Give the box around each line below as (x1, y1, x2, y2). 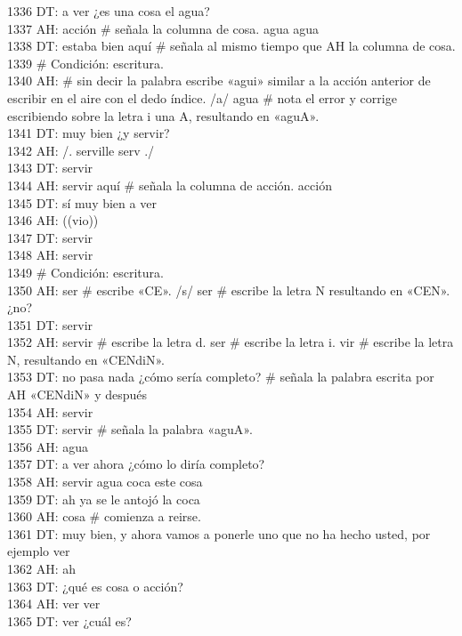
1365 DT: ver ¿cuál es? (7, 611, 132, 630)
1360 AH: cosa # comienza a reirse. (7, 507, 201, 526)
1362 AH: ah (7, 560, 76, 577)
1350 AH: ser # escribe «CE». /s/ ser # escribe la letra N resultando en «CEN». (7, 280, 450, 299)
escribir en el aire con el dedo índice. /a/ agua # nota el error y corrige (7, 88, 397, 107)
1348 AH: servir (7, 246, 93, 264)
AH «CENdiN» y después (7, 385, 148, 404)
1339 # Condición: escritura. (7, 53, 164, 72)
